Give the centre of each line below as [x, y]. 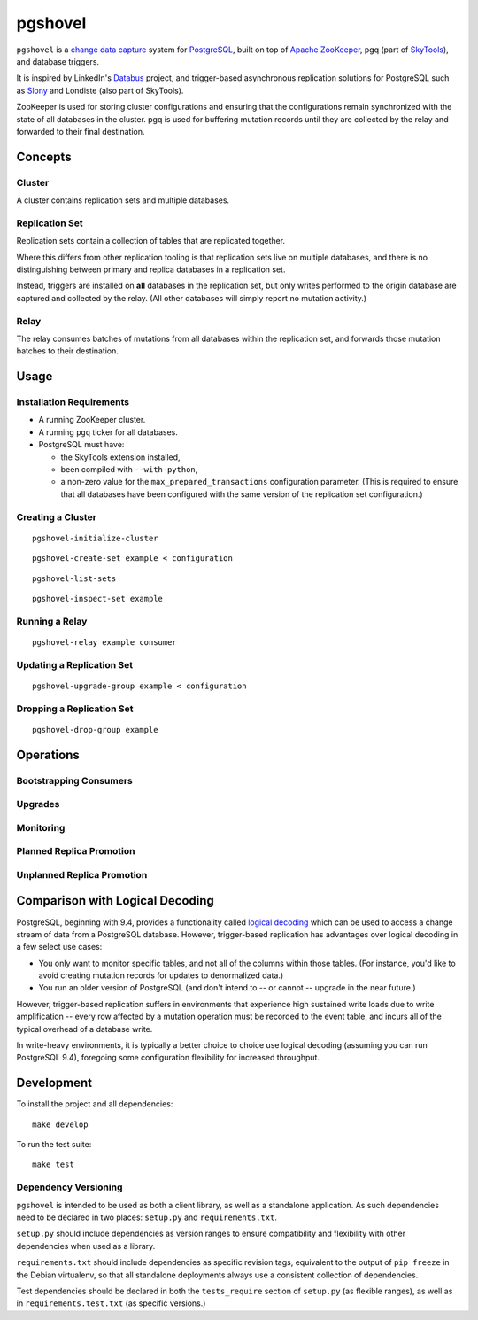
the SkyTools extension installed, [120, 457]
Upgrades [38, 804]
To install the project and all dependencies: [95, 1104]
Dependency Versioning [69, 1187]
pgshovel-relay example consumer [104, 642]
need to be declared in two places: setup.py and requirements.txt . [147, 1217]
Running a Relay [52, 621]
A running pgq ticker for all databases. [108, 432]
